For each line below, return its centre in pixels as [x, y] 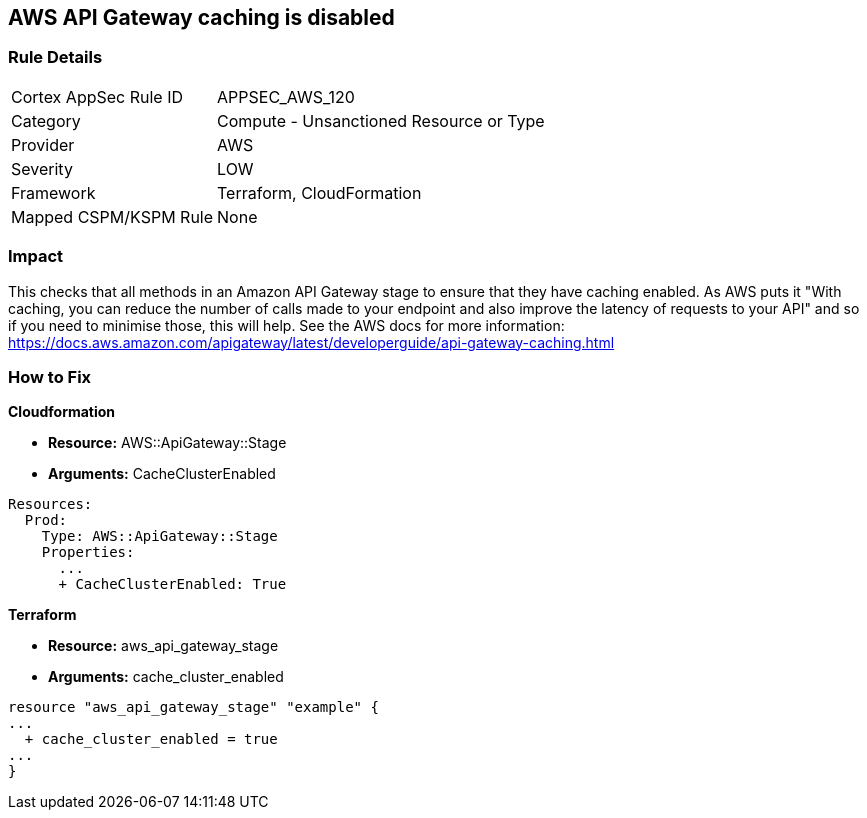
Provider [43, 144]
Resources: [50, 504]
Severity [42, 168]
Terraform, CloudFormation [319, 192]
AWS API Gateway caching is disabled [201, 17]
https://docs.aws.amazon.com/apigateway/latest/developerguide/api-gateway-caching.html [311, 342]
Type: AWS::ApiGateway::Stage [159, 536]
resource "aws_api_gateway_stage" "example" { [193, 707]
